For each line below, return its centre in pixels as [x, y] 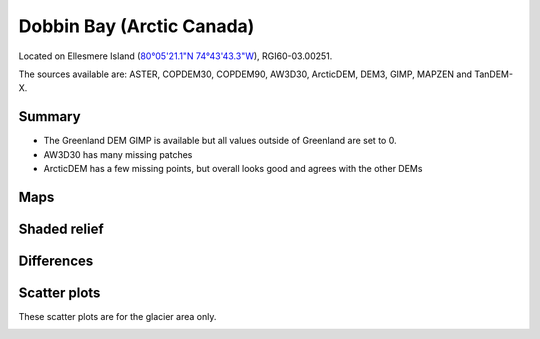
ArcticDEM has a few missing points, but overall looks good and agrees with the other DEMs [233, 169]
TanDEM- [493, 74]
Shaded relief [61, 228]
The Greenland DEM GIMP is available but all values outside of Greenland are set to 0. [220, 141]
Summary [49, 116]
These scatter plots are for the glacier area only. [117, 316]
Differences [56, 260]
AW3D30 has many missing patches [118, 154]
